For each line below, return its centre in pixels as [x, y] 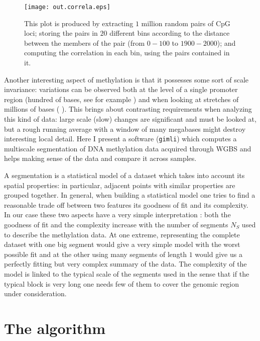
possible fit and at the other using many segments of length [96, 254]
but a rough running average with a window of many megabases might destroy [125, 129]
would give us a [219, 254]
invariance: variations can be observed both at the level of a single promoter [121, 89]
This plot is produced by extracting [79, 23]
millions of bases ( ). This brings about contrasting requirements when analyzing [128, 109]
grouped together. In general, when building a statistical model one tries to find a [130, 195]
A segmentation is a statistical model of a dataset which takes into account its [124, 175]
